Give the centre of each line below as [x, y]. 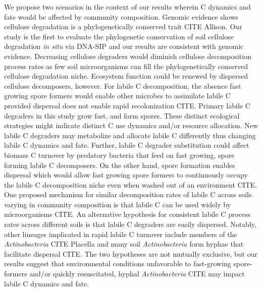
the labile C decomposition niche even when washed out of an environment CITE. [131, 184]
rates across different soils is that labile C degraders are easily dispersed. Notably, [130, 224]
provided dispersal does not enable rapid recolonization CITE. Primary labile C [127, 105]
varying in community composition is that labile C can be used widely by [118, 204]
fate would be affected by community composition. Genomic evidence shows [121, 16]
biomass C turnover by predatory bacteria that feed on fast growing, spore [119, 155]
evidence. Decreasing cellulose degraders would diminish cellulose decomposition [128, 56]
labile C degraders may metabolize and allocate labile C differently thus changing [130, 135]
